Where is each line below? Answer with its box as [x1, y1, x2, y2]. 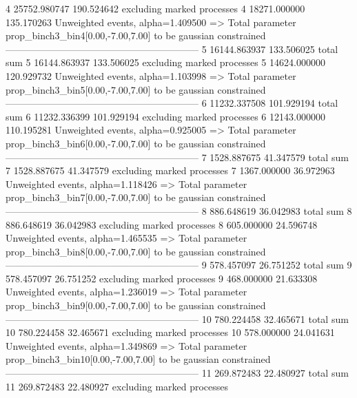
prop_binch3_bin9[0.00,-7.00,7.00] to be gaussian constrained [6, 298, 266, 313]
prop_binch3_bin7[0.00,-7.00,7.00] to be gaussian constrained [6, 190, 266, 205]
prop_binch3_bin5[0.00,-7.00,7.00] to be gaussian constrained [6, 82, 266, 96]
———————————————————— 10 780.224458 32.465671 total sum [6, 311, 349, 326]
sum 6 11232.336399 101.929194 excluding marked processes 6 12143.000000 [6, 109, 325, 123]
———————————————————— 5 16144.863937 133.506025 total [6, 41, 338, 56]
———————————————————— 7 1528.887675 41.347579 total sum [6, 149, 349, 164]
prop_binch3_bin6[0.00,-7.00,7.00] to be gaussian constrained [6, 136, 266, 150]
